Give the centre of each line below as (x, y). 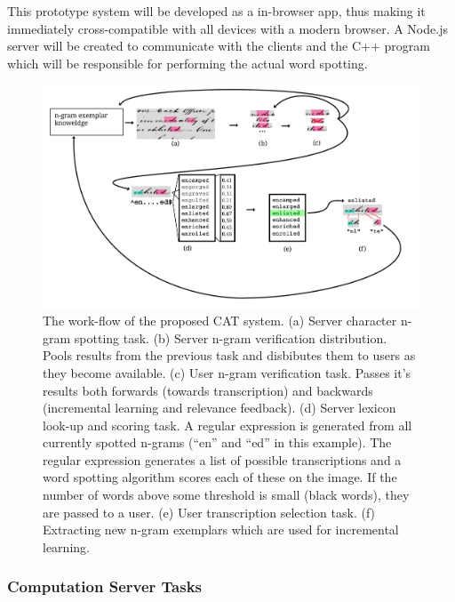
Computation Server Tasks (105, 586)
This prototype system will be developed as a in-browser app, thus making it (216, 11)
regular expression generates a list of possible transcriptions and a (222, 459)
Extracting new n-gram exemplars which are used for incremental (221, 530)
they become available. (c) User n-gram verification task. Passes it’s (227, 372)
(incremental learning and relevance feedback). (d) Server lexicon (220, 408)
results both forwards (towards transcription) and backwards (208, 390)
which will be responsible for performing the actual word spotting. (188, 63)
